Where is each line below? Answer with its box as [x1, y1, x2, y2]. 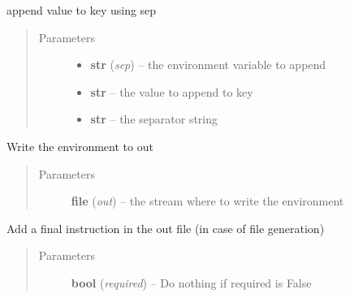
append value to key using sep [6, 2, 157, 18]
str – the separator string [90, 110, 218, 127]
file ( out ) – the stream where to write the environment [71, 192, 344, 209]
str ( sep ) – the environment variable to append [90, 56, 326, 73]
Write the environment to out [6, 137, 153, 154]
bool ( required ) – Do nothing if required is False [71, 274, 312, 291]
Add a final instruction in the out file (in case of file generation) [6, 219, 325, 236]
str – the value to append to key [90, 83, 253, 100]
